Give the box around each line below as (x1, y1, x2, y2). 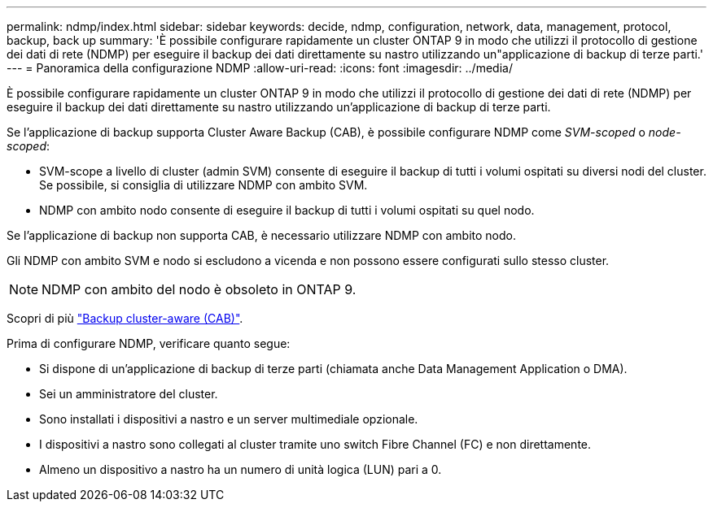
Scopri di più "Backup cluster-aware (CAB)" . (7, 311, 243, 325)
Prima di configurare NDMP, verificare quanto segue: (7, 336, 291, 350)
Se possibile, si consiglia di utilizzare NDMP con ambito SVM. (39, 178, 368, 192)
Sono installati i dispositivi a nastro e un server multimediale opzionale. (39, 412, 418, 426)
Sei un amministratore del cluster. (39, 387, 218, 401)
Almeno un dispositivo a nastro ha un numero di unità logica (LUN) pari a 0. (39, 462, 442, 476)
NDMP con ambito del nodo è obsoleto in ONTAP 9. (42, 281, 356, 297)
